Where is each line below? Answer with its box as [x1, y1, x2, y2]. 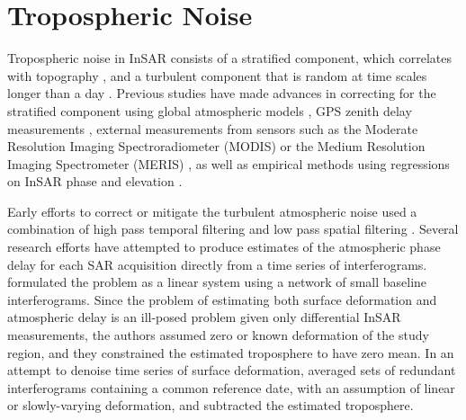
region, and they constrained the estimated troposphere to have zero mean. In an [7, 343, 454, 362]
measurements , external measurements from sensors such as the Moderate [7, 119, 418, 138]
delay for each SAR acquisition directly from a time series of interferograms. [7, 255, 427, 273]
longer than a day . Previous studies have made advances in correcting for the [7, 84, 436, 103]
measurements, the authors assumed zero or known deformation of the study [7, 326, 429, 344]
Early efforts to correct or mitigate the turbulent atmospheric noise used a [7, 201, 417, 220]
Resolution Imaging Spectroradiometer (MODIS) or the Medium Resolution [7, 137, 426, 156]
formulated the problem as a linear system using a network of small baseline [7, 273, 427, 291]
